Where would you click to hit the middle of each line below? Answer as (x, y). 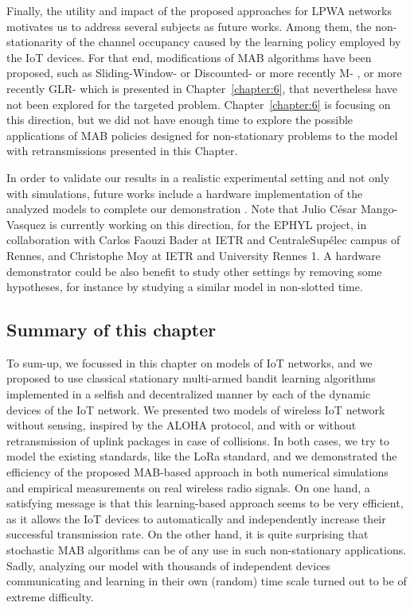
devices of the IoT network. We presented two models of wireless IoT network (196, 409)
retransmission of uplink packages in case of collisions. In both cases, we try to (198, 440)
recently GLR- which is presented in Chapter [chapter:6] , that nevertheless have (202, 88)
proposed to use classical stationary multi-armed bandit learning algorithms (191, 378)
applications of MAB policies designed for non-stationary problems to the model (202, 135)
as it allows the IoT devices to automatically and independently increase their (196, 518)
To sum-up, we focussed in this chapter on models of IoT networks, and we (189, 362)
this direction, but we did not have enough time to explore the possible (180, 120)
